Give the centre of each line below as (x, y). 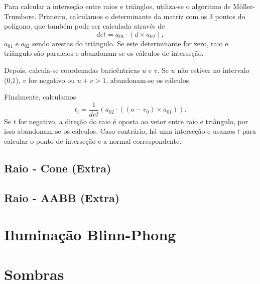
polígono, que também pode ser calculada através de (85, 26)
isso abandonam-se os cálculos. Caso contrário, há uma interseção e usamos (120, 131)
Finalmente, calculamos (40, 97)
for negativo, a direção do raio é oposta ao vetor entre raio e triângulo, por (133, 121)
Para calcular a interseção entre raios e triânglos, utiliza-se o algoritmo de (117, 6)
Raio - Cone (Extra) (58, 168)
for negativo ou (52, 80)
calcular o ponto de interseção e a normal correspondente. (93, 141)
